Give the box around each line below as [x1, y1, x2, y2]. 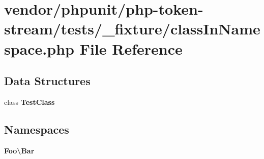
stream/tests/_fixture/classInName [4, 18, 260, 39]
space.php [4, 38, 74, 59]
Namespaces [4, 121, 69, 137]
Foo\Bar [4, 145, 35, 155]
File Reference [79, 38, 183, 59]
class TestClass [4, 96, 55, 107]
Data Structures [4, 73, 91, 89]
